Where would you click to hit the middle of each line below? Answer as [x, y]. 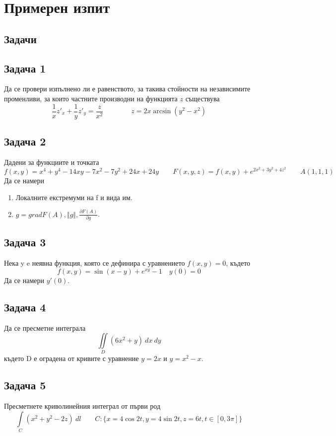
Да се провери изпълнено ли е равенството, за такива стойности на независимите [127, 89]
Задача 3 [25, 242]
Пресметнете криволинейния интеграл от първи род [82, 406]
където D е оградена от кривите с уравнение [71, 358]
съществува [202, 98]
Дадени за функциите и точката [52, 162]
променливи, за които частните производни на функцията [91, 98]
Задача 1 [25, 68]
